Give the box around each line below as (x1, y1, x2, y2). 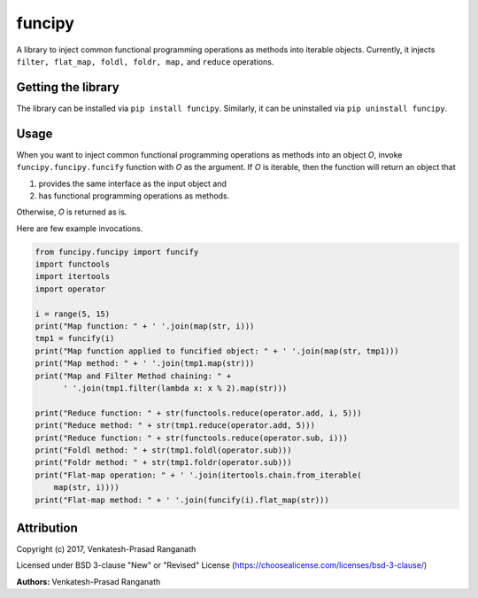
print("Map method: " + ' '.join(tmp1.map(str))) (35, 359, 255, 369)
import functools (35, 260, 111, 269)
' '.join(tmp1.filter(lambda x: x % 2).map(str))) (63, 383, 288, 393)
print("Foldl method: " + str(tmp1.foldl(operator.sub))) (35, 445, 292, 455)
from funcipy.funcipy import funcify (35, 246, 199, 257)
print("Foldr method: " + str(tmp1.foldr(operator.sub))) (35, 457, 292, 468)
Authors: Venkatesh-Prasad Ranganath (16, 576, 161, 586)
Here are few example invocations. (16, 222, 143, 234)
